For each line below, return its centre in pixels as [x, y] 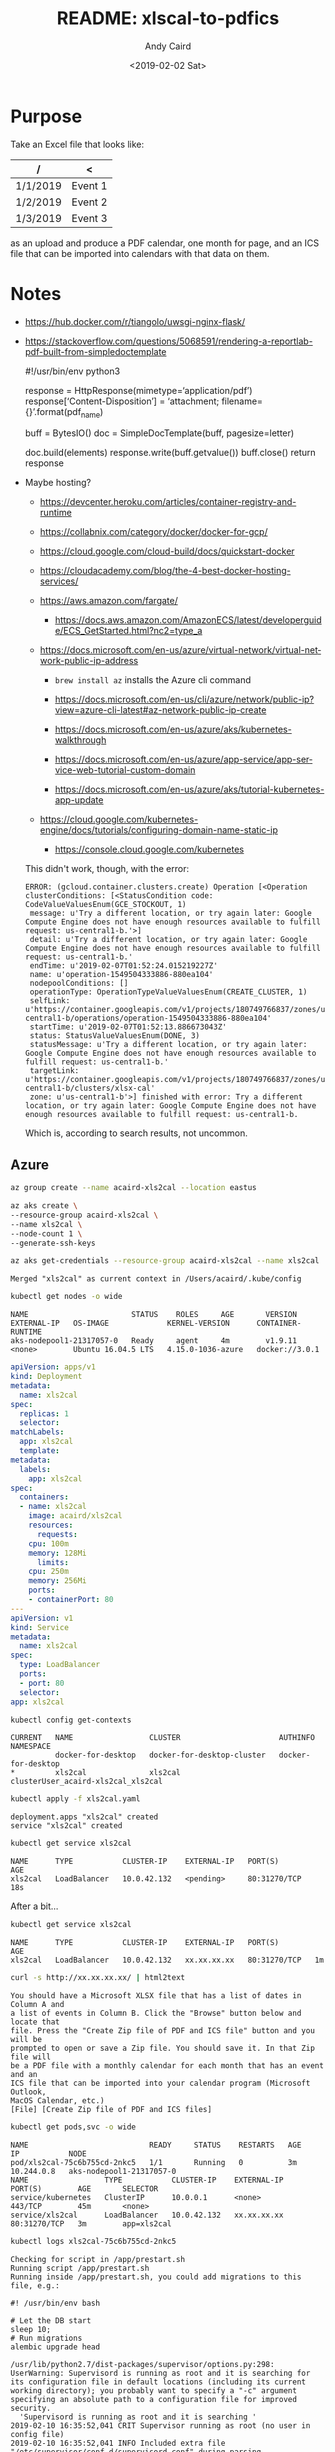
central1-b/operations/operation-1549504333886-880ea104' [148, 1018]
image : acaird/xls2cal [75, 1516]
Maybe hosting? [58, 483]
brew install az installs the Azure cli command [153, 680]
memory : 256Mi [57, 1581]
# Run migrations [46, 2338]
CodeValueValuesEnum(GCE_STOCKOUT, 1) [105, 905]
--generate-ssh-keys [53, 1243]
